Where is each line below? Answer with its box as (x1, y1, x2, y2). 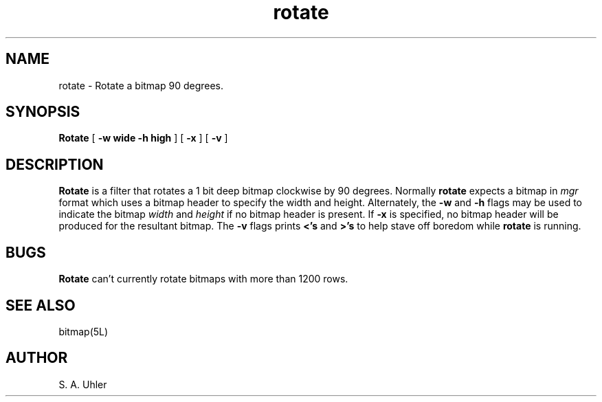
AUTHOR (5, 349, 68, 367)
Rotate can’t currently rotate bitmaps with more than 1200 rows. (58, 273, 348, 285)
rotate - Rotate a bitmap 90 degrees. (58, 79, 224, 91)
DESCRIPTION (5, 155, 104, 173)
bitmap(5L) (58, 325, 109, 337)
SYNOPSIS (5, 103, 80, 121)
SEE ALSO (5, 296, 76, 314)
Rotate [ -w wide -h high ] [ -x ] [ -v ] (58, 132, 228, 144)
